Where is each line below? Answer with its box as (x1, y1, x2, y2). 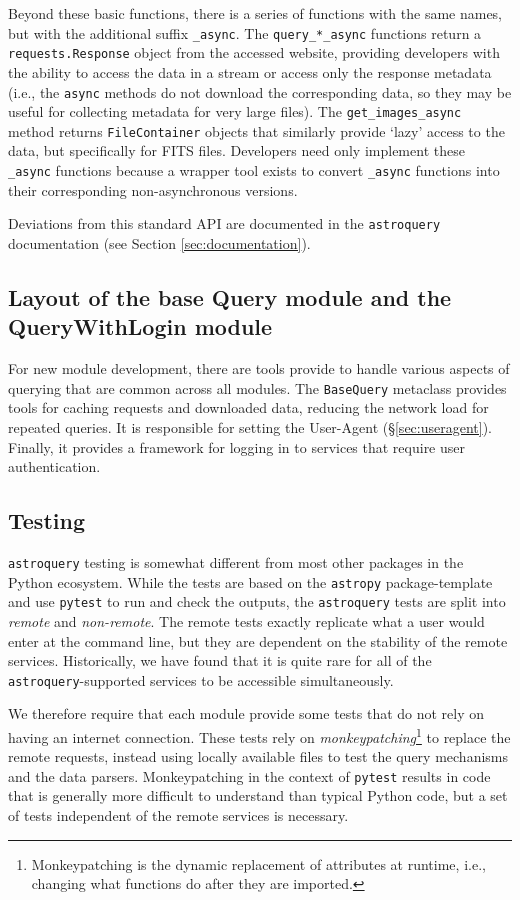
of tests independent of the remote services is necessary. (8, 805, 349, 826)
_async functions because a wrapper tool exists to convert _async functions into (8, 160, 500, 181)
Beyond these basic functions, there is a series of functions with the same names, (8, 3, 503, 23)
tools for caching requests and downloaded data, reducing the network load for (8, 397, 489, 418)
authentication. (8, 456, 101, 477)
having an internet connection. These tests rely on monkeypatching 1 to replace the (8, 723, 511, 747)
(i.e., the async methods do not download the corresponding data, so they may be (8, 81, 512, 102)
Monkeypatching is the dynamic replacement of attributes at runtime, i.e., (31, 853, 486, 874)
